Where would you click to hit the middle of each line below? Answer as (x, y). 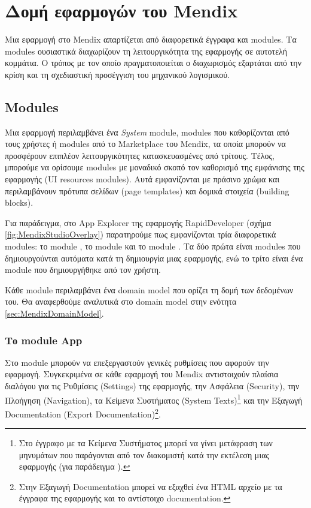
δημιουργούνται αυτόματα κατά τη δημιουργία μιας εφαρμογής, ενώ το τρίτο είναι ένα (154, 258)
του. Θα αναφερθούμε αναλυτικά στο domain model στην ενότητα (121, 301)
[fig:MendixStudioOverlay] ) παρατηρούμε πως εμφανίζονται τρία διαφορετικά (141, 234)
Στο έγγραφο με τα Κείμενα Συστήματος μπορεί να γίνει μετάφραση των (146, 443)
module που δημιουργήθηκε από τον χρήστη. (83, 270)
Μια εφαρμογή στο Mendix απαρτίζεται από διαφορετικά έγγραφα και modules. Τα (151, 39)
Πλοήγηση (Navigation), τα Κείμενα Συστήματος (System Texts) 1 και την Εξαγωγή (154, 399)
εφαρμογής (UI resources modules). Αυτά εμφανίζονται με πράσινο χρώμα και (142, 179)
